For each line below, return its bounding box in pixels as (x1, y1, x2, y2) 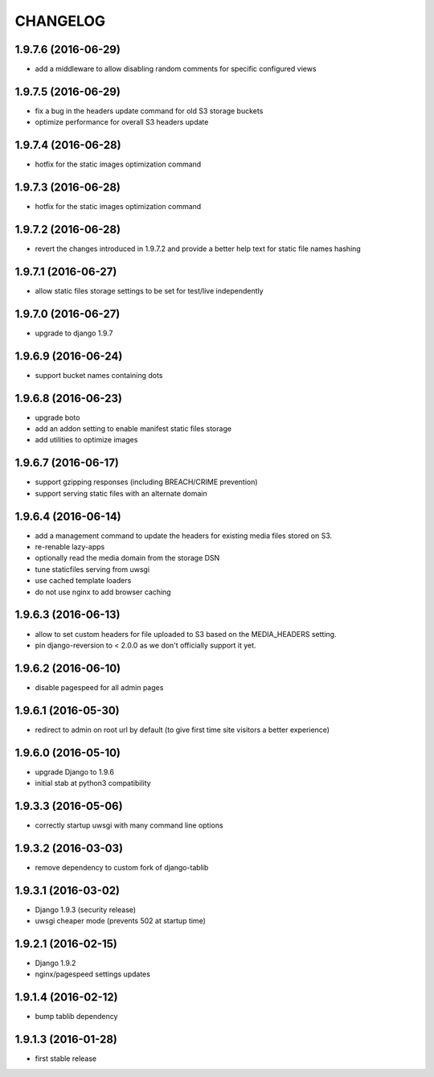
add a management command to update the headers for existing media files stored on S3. (35, 531, 333, 541)
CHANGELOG (14, 12, 106, 30)
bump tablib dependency (35, 1012, 118, 1022)
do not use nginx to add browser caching (35, 587, 172, 597)
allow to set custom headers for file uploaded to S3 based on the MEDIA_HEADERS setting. (35, 629, 337, 639)
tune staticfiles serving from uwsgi (35, 564, 150, 574)
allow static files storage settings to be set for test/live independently (35, 286, 264, 295)
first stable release (35, 1054, 97, 1063)
